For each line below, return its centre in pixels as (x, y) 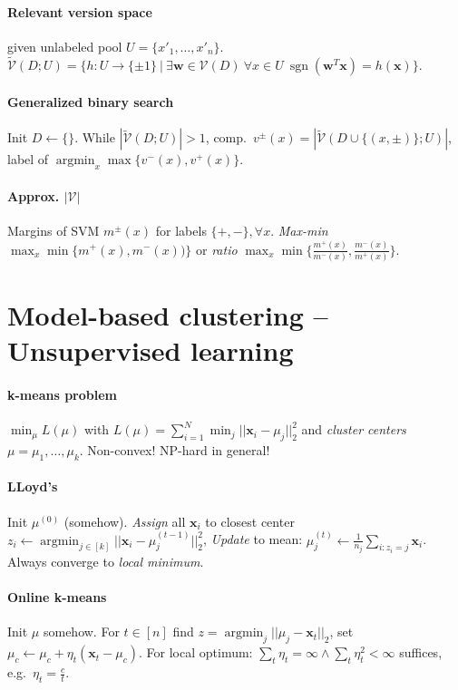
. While (95, 137)
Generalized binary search (91, 102)
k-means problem (62, 394)
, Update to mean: (253, 539)
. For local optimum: (196, 652)
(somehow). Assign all (125, 521)
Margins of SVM (54, 230)
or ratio (217, 249)
